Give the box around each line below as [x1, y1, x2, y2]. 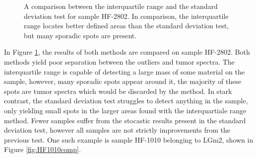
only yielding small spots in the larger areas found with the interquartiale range [4, 105, 247, 115]
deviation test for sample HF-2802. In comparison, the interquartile [24, 10, 229, 21]
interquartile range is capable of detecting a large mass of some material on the [4, 66, 245, 77]
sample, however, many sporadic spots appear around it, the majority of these [4, 76, 242, 86]
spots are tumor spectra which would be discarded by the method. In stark [4, 85, 232, 96]
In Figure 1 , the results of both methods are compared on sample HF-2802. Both [4, 47, 250, 57]
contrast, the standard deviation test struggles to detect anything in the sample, [4, 95, 248, 106]
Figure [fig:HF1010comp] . [4, 144, 81, 155]
